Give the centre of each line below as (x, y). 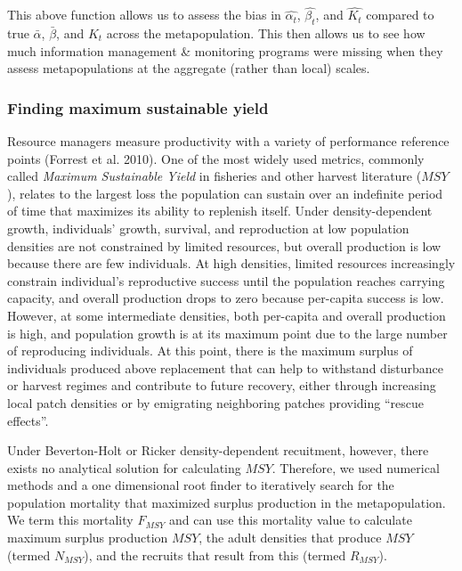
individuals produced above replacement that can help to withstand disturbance (226, 367)
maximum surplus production (88, 538)
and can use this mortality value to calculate (291, 520)
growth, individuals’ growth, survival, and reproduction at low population (208, 228)
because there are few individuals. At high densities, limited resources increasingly (231, 263)
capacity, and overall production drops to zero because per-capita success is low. (226, 298)
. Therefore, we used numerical (356, 467)
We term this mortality (70, 520)
